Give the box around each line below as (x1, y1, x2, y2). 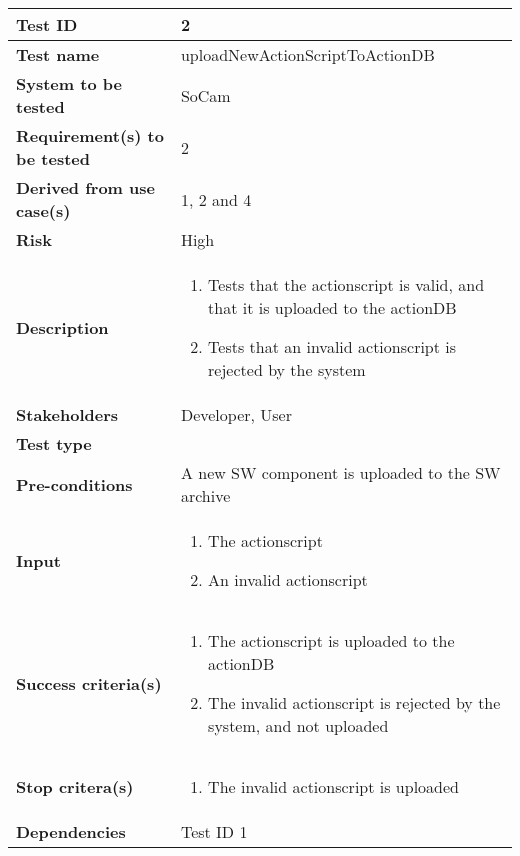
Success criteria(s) (16, 671, 162, 695)
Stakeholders (16, 403, 118, 426)
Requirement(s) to (16, 124, 164, 147)
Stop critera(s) (16, 775, 134, 798)
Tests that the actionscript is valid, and (208, 273, 485, 296)
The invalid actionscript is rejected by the (208, 691, 501, 714)
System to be (16, 72, 122, 95)
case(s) (16, 199, 71, 222)
